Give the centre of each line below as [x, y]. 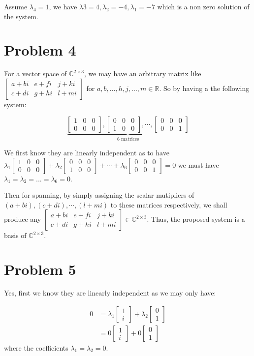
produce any [23, 219]
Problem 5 [40, 269]
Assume [16, 6]
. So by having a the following [204, 88]
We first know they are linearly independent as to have [87, 152]
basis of [15, 235]
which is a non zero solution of [203, 6]
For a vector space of [35, 74]
